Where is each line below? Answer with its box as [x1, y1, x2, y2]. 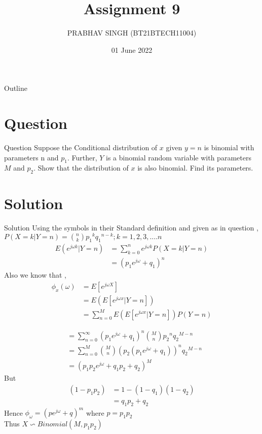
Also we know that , [4, 270, 66, 280]
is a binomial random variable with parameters [105, 152, 251, 162]
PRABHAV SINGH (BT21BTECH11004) [67, 27, 197, 38]
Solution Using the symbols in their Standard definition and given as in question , [4, 222, 258, 233]
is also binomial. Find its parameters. [137, 162, 253, 173]
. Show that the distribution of [33, 162, 129, 173]
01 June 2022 [111, 44, 153, 55]
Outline [4, 83, 27, 93]
